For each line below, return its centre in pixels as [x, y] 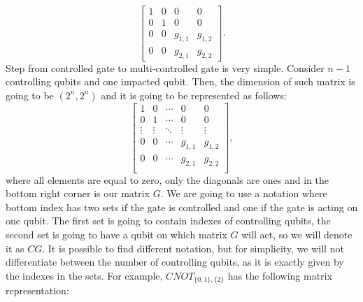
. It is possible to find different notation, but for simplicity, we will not [193, 248]
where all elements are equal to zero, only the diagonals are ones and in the [167, 179]
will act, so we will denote [297, 235]
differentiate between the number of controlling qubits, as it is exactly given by [175, 262]
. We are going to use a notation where [244, 193]
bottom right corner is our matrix [78, 193]
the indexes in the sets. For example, [84, 275]
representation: [37, 290]
